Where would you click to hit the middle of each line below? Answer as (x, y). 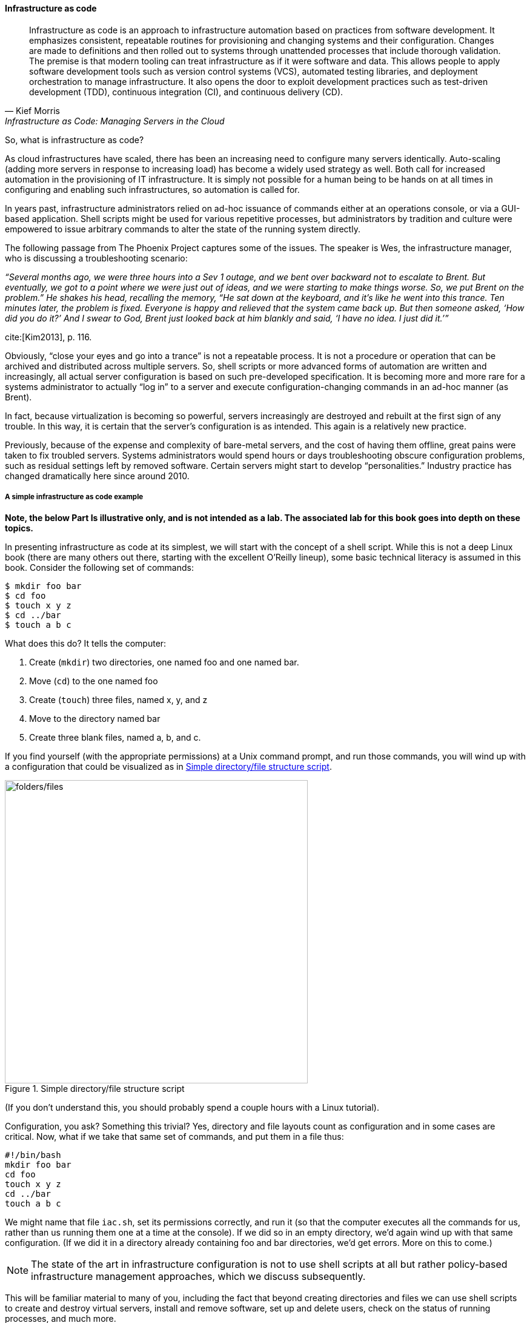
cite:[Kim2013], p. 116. (48, 337)
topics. (19, 528)
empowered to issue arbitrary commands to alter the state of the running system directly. (183, 229)
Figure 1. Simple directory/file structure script (95, 1089)
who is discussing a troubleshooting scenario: (96, 258)
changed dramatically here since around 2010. (97, 476)
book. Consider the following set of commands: (99, 568)
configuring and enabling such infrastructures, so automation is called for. (152, 189)
